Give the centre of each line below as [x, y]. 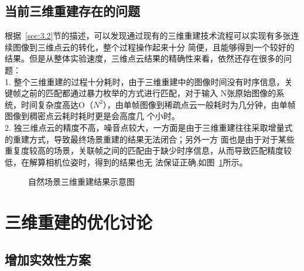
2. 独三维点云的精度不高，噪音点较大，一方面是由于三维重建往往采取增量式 [149, 127]
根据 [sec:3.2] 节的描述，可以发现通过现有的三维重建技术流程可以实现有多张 [148, 35]
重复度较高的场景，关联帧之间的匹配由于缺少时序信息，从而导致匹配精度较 [148, 150]
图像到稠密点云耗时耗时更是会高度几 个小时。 [92, 116]
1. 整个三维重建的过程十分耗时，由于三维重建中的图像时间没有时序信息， [145, 81]
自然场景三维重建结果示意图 [81, 182]
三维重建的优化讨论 [79, 222]
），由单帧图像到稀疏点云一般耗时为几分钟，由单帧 [199, 104]
